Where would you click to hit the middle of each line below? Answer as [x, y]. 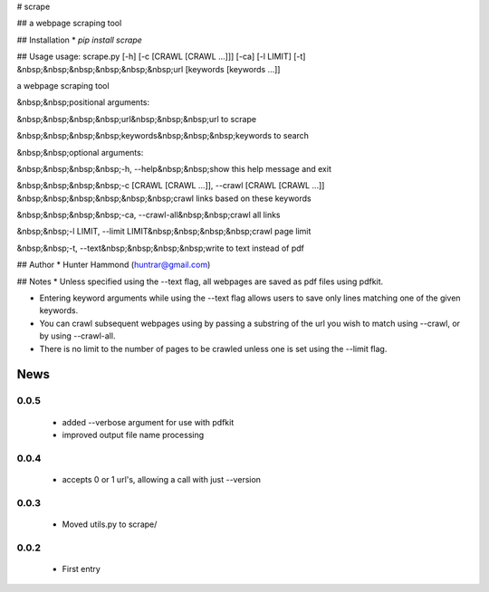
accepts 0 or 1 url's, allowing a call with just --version [162, 479]
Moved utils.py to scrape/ [110, 524]
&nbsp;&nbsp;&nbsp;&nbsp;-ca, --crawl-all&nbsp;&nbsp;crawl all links [149, 215]
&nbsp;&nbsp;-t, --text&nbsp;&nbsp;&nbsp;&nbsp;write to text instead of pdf [161, 248]
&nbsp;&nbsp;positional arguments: [83, 102]
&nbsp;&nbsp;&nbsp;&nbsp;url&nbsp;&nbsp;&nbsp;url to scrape [137, 119]
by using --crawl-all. [77, 336]
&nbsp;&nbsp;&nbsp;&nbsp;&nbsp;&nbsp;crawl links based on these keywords [164, 198]
